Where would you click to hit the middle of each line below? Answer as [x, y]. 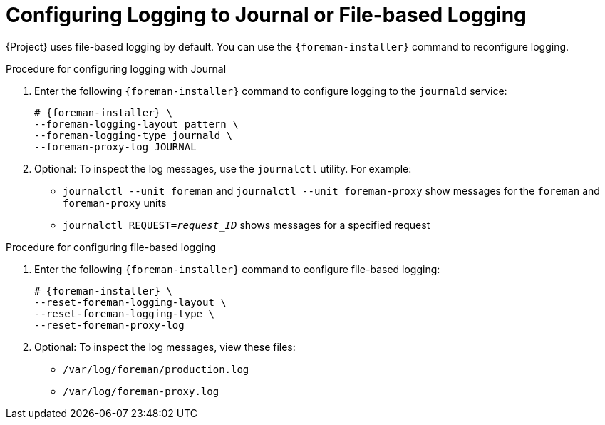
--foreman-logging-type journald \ [134, 135]
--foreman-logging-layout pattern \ [136, 124]
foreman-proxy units [115, 203]
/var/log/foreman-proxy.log [141, 391]
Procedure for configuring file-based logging [111, 247]
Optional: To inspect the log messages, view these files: [165, 347]
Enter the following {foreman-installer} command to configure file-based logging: [237, 269]
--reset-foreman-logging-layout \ [130, 302]
